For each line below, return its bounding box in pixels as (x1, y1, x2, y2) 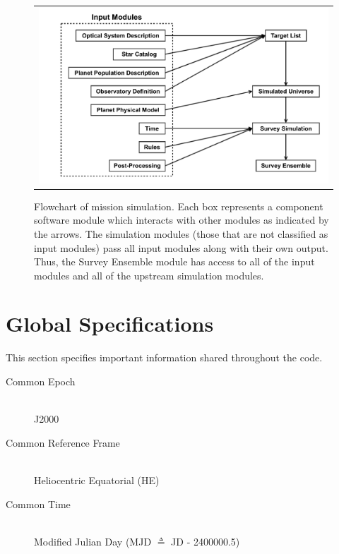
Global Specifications (6, 309, 214, 338)
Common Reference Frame (6, 435, 120, 450)
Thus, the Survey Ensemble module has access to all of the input (34, 254, 315, 269)
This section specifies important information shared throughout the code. (6, 350, 323, 365)
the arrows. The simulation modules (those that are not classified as (34, 226, 328, 241)
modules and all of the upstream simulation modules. (34, 267, 264, 282)
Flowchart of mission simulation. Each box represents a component (34, 198, 323, 213)
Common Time (6, 496, 71, 511)
